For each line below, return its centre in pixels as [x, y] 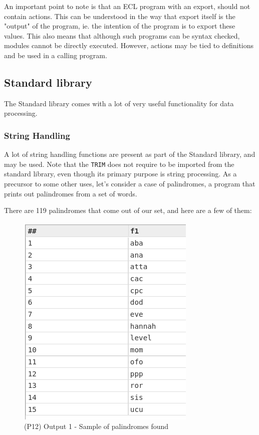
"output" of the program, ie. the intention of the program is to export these [120, 26]
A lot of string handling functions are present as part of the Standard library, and [130, 154]
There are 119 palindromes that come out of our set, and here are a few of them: [128, 210]
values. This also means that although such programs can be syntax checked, [122, 35]
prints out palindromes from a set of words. [71, 193]
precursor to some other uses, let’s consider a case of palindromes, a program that [130, 184]
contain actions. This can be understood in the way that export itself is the [120, 16]
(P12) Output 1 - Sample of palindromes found [96, 426]
